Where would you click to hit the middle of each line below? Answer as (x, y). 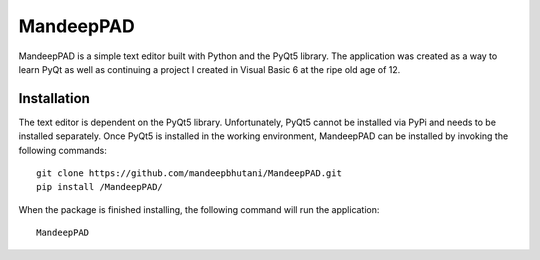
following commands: (62, 150)
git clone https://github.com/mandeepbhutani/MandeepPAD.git (189, 173)
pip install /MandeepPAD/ (100, 187)
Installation (54, 98)
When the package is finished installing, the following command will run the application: (199, 209)
